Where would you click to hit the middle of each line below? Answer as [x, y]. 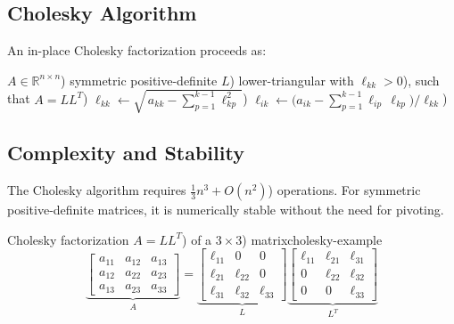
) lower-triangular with [292, 80]
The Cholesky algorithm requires [97, 190]
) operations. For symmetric [344, 190]
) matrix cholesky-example [312, 239]
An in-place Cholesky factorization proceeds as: [137, 50]
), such [421, 80]
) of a [197, 239]
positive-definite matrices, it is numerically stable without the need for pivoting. [226, 210]
